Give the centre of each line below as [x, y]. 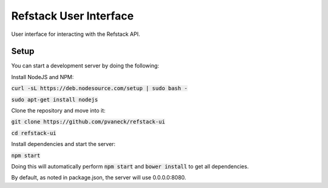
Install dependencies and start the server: [63, 144]
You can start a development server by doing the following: [85, 66]
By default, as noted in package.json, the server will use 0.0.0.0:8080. [99, 178]
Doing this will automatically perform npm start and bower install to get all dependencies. [130, 166]
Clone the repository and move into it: [58, 111]
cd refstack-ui [34, 133]
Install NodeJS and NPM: [43, 77]
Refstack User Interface [72, 16]
